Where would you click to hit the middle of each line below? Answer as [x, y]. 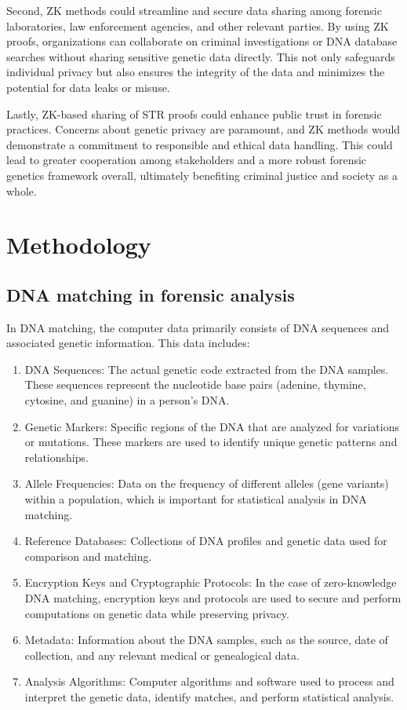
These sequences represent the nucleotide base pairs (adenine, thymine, [195, 384]
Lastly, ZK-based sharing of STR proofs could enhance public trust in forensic [194, 113]
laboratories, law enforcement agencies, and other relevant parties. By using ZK [198, 26]
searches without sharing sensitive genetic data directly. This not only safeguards [201, 56]
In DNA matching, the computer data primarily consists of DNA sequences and [198, 327]
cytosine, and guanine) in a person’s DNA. [127, 400]
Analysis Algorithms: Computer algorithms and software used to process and [209, 681]
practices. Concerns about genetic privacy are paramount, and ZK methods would [203, 129]
